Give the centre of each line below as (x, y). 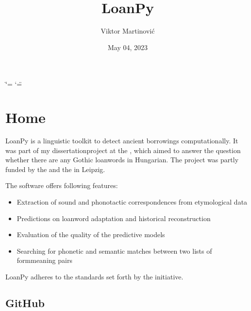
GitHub (25, 302)
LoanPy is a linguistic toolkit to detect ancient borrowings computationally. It (122, 141)
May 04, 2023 (128, 47)
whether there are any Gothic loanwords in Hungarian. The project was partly (122, 160)
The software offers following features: (62, 185)
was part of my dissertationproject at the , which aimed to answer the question (123, 150)
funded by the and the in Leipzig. (55, 169)
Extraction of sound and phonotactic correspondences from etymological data (132, 202)
